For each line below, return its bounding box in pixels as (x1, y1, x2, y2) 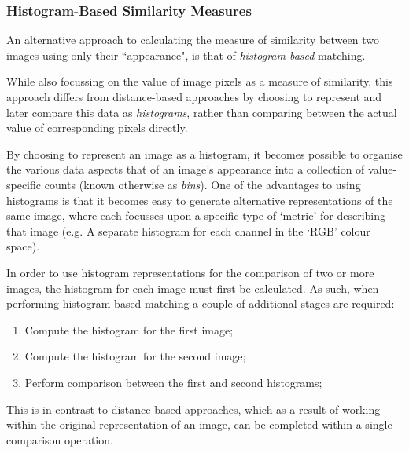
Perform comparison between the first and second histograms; (24, 374, 322, 390)
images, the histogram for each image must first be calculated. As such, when (6, 279, 379, 296)
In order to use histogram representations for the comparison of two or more (6, 264, 374, 280)
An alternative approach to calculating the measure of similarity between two (6, 31, 379, 48)
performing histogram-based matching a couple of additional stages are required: (6, 295, 395, 312)
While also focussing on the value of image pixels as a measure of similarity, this (6, 73, 393, 90)
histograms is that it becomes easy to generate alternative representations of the (6, 192, 393, 208)
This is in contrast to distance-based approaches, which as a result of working (6, 400, 381, 417)
